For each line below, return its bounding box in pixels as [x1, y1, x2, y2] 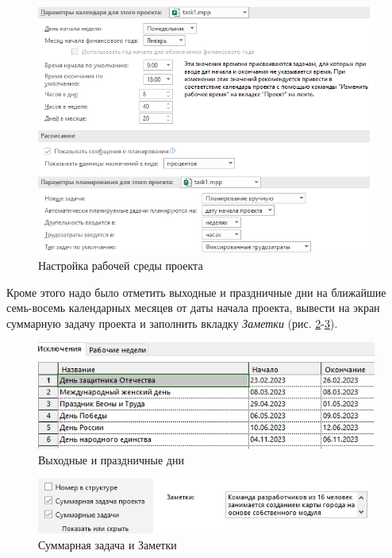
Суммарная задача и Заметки [38, 536, 177, 552]
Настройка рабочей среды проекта [38, 257, 203, 273]
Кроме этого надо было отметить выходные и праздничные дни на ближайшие [6, 283, 386, 300]
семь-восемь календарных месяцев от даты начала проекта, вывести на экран [6, 299, 380, 316]
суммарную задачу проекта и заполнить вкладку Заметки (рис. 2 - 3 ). [6, 314, 338, 331]
